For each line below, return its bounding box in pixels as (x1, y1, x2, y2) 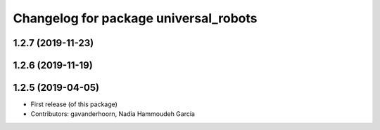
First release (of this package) (30, 100, 118, 108)
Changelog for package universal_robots (13, 10, 258, 26)
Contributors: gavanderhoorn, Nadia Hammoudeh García (30, 110, 195, 118)
